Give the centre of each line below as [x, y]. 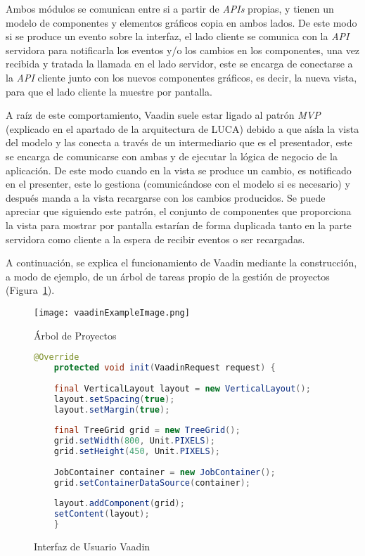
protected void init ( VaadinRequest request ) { [165, 368]
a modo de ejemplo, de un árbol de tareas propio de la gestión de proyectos [168, 276]
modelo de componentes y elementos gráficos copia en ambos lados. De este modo [181, 22]
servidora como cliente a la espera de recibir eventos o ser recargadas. [155, 239]
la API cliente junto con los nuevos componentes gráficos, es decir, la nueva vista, [181, 77]
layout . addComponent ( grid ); [119, 504]
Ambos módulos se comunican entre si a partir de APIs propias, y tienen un [170, 8]
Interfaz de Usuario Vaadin [92, 546]
